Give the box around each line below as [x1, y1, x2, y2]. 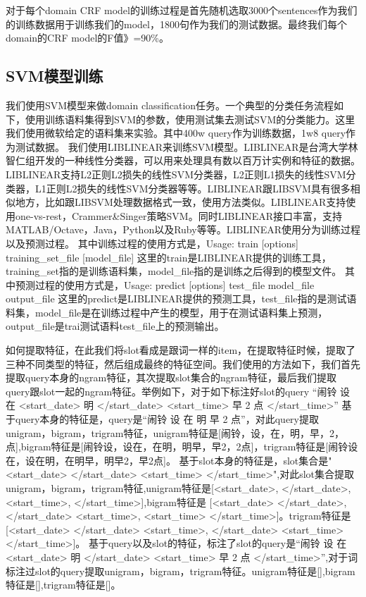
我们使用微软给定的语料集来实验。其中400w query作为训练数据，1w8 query [6, 125, 346, 140]
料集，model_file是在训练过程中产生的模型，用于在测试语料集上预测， [6, 304, 328, 319]
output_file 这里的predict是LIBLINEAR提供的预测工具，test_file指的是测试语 [6, 291, 357, 306]
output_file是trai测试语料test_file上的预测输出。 [6, 319, 225, 333]
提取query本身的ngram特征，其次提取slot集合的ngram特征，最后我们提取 [6, 370, 336, 385]
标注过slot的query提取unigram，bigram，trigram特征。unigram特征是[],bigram [6, 563, 355, 578]
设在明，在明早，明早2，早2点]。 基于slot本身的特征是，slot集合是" [25, 453, 332, 467]
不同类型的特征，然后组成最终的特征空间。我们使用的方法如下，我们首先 [25, 356, 360, 371]
